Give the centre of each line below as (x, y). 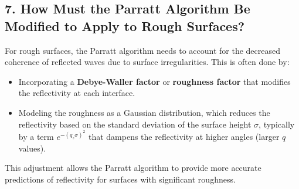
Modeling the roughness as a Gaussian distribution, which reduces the (144, 112)
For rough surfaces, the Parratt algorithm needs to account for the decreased (143, 50)
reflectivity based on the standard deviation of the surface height (135, 124)
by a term (36, 137)
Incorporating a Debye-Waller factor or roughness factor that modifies (154, 81)
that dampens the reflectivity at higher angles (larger (184, 137)
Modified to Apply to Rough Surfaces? (125, 25)
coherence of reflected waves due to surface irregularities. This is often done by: (147, 62)
